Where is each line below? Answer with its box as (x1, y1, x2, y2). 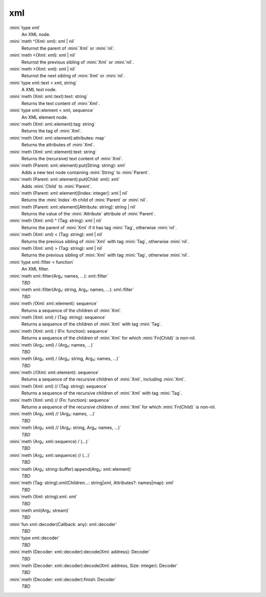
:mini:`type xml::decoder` (9, 535, 60, 541)
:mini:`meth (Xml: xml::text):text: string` (9, 94, 88, 100)
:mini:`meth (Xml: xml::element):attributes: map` (9, 135, 106, 140)
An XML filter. (21, 266, 49, 272)
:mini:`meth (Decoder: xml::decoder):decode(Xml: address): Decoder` (9, 549, 150, 555)
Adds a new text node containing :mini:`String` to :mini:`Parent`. (21, 169, 150, 175)
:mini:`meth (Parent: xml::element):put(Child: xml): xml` (9, 176, 120, 182)
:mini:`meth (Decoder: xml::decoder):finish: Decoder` (9, 576, 117, 582)
